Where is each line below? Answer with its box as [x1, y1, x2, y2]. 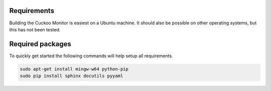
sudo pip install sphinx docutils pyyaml [20, 73, 123, 79]
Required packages [9, 40, 71, 48]
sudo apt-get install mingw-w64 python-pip [20, 66, 129, 72]
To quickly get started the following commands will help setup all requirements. [9, 53, 173, 59]
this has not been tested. [9, 26, 61, 32]
